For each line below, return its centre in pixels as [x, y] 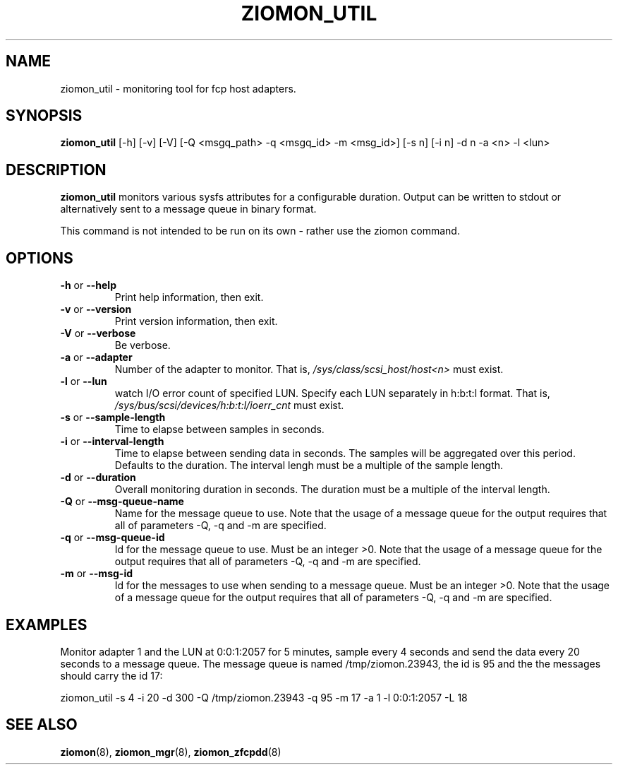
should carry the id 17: [111, 675]
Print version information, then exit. [196, 321]
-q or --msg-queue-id [113, 538]
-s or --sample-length [113, 417]
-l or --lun [84, 381]
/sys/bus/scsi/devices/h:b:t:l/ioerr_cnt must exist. [229, 405]
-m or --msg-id [96, 574]
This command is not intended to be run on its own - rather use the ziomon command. [260, 231]
